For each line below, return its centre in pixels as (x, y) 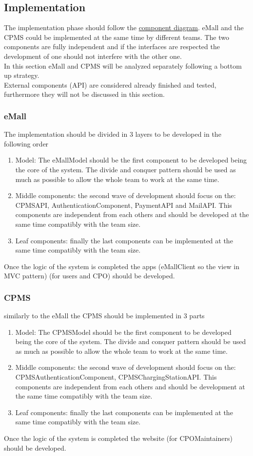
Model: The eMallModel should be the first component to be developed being (131, 160)
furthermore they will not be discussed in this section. (84, 94)
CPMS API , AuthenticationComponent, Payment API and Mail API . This (124, 205)
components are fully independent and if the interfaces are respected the (112, 46)
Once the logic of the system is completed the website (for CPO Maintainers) (118, 438)
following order (26, 143)
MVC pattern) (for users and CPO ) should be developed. (89, 276)
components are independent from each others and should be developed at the (132, 214)
